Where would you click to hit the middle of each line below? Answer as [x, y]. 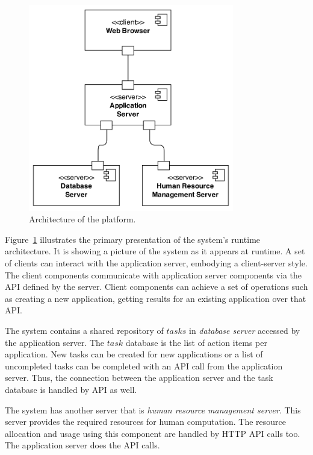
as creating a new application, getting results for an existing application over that [156, 298]
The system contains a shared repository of [84, 331]
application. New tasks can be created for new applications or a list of [134, 354]
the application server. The [55, 342]
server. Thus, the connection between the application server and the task [139, 378]
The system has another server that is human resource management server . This [153, 409]
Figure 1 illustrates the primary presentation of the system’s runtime [133, 239]
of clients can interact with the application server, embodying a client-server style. [156, 263]
